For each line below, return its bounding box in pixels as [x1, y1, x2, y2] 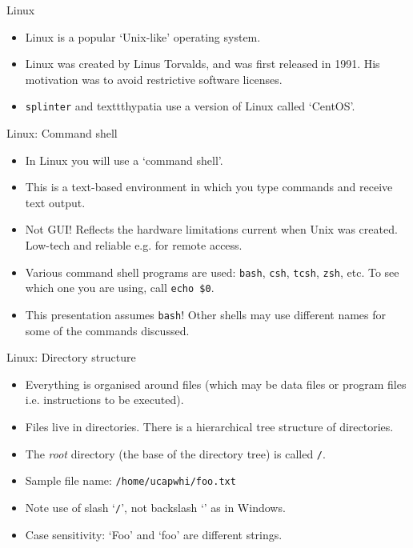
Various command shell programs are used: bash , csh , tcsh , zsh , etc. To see [25, 263, 399, 280]
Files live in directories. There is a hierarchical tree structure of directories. [25, 418, 394, 434]
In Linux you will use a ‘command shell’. [25, 151, 223, 168]
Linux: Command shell [6, 125, 118, 142]
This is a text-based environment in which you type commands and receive [25, 178, 393, 195]
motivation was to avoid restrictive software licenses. [25, 70, 283, 87]
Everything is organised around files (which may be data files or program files [25, 375, 407, 392]
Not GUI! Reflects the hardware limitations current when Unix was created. [25, 221, 398, 238]
